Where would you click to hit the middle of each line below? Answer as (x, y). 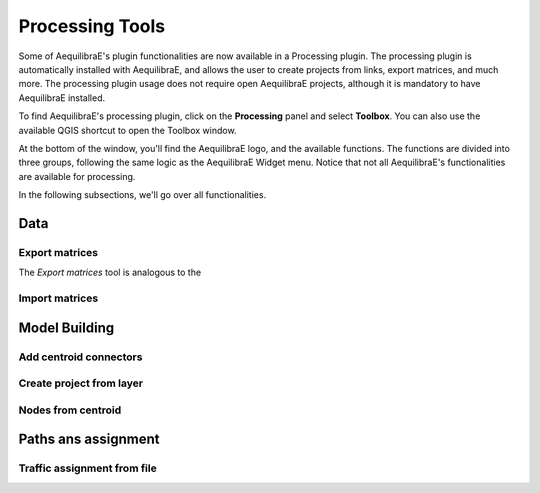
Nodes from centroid (70, 410)
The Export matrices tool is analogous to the (110, 272)
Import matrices (58, 298)
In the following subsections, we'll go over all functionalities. (142, 195)
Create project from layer (81, 383)
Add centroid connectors (80, 357)
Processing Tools (92, 26)
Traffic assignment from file (87, 468)
